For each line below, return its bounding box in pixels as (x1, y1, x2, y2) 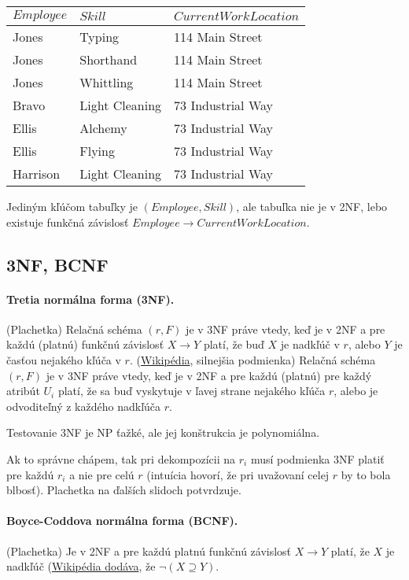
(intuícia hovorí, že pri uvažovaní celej (146, 466, 330, 482)
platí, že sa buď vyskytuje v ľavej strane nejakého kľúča (57, 382, 326, 399)
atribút (6, 382, 40, 399)
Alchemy (79, 119, 127, 137)
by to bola (341, 466, 391, 482)
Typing (79, 28, 120, 46)
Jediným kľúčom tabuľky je (6, 198, 138, 214)
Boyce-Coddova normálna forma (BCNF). (6, 512, 238, 529)
